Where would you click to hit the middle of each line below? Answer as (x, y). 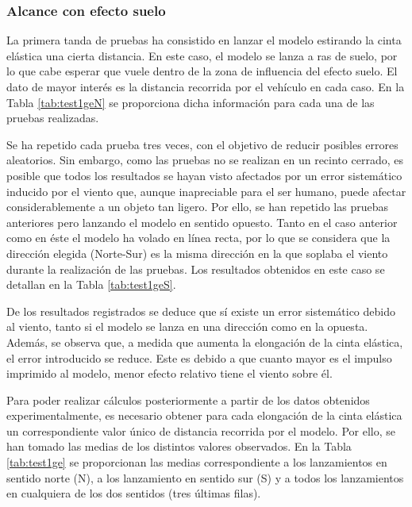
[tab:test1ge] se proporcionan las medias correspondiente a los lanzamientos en (197, 462)
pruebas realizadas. (53, 118)
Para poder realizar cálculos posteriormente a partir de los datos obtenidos (188, 399)
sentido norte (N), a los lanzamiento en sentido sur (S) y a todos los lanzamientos (205, 477)
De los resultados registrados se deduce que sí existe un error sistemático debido (201, 311)
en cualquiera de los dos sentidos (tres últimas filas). (134, 493)
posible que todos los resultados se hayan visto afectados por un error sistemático (204, 175)
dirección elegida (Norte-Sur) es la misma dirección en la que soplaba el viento (197, 253)
